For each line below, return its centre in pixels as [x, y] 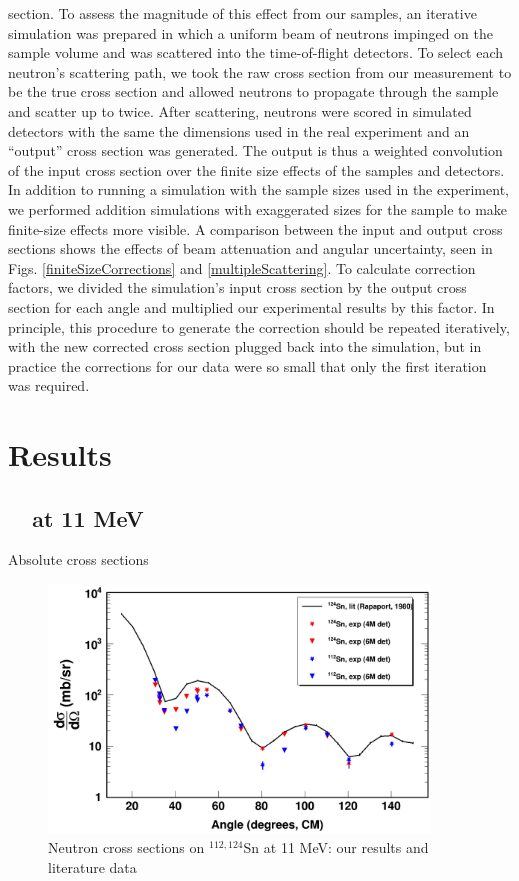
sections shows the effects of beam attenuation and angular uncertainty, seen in [250, 248]
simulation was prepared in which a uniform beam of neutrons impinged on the [250, 32]
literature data [92, 866]
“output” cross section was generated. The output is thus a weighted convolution [255, 150]
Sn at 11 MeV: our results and [336, 847]
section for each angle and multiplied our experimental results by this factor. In [251, 306]
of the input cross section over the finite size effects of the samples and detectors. [256, 169]
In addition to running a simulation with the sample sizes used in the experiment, [258, 189]
